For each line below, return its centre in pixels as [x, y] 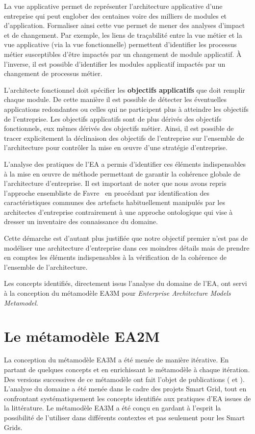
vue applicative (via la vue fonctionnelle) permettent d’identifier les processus [120, 44]
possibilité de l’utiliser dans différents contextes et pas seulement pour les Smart [125, 417]
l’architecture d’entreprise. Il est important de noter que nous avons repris [115, 183]
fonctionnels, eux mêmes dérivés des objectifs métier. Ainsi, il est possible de [119, 128]
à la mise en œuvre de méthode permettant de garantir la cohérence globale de [122, 173]
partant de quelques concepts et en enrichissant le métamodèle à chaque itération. [127, 369]
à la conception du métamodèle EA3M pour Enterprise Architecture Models [117, 293]
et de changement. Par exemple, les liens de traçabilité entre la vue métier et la [123, 35]
